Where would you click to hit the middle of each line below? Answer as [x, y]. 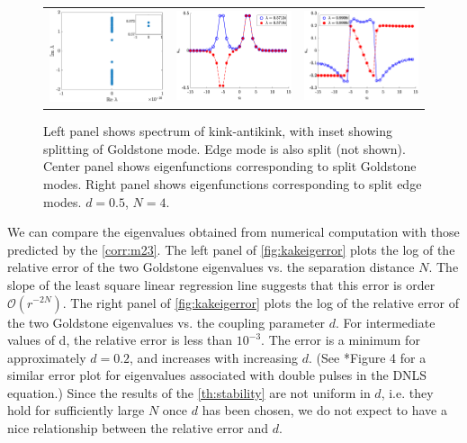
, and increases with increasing [214, 357]
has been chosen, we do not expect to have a [324, 410]
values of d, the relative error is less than [120, 340]
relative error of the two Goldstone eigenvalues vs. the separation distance [211, 267]
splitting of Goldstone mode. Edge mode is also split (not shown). [225, 148]
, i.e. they [407, 392]
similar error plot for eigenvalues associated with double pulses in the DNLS [217, 375]
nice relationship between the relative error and [138, 428]
